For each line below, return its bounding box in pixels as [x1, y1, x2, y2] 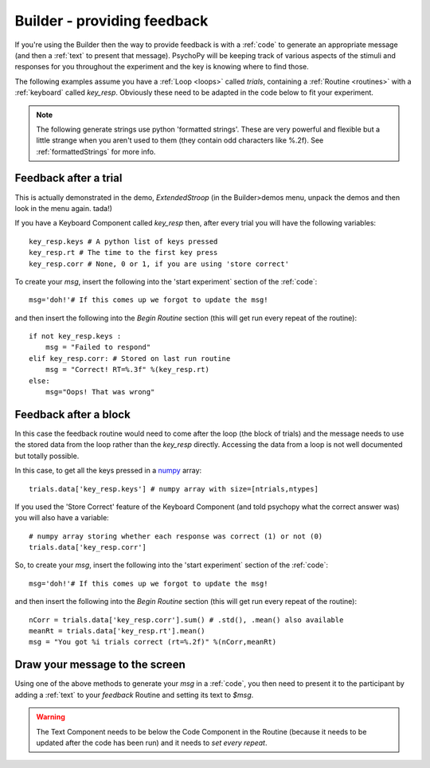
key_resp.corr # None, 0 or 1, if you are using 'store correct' [29, 259, 290, 268]
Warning [36, 712, 65, 722]
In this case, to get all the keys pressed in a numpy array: [14, 466, 202, 476]
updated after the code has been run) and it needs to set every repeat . [36, 738, 268, 747]
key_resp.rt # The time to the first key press [29, 248, 218, 257]
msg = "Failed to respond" [45, 343, 151, 352]
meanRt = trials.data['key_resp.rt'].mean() [29, 626, 206, 636]
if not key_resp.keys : [29, 331, 122, 341]
